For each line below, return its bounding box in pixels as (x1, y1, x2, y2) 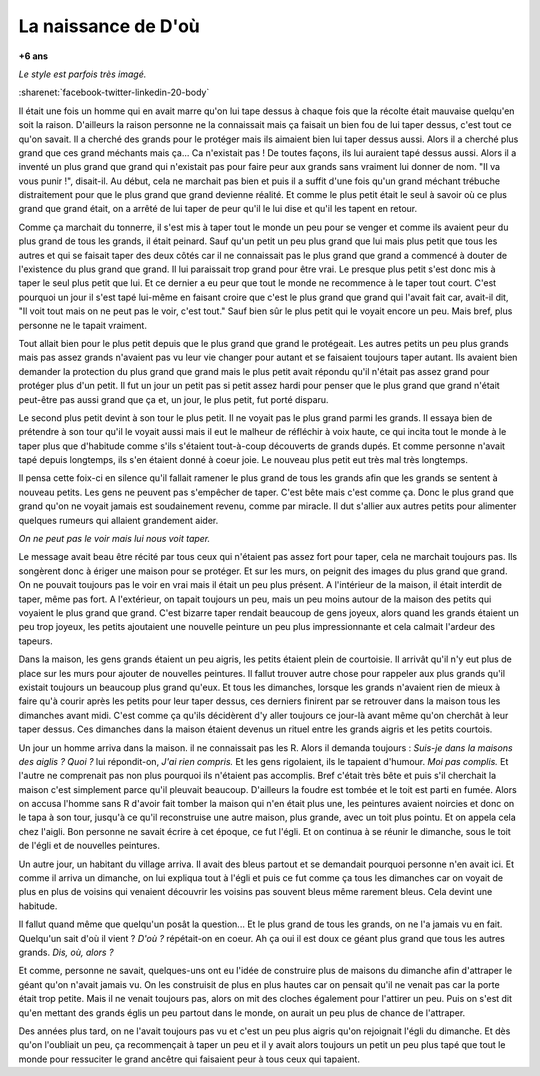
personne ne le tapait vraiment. (18, 319, 147, 331)
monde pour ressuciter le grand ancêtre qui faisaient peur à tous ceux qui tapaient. (18, 1053, 360, 1065)
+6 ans (18, 50, 49, 62)
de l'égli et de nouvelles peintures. (18, 840, 160, 852)
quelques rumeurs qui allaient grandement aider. (18, 514, 219, 526)
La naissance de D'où (18, 15, 200, 37)
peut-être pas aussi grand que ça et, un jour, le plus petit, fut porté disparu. (18, 393, 329, 405)
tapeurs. (18, 635, 54, 647)
